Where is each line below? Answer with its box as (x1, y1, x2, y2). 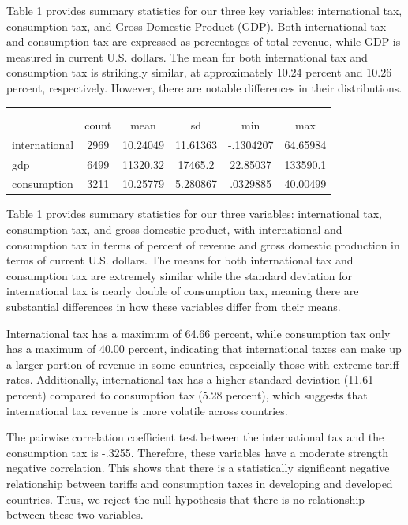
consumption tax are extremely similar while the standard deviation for (6, 267, 352, 283)
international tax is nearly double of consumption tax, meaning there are (6, 283, 359, 299)
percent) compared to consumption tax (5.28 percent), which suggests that (6, 386, 368, 403)
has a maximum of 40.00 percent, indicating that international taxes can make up (6, 340, 402, 357)
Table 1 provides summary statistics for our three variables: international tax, (6, 205, 382, 222)
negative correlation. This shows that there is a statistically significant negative (6, 459, 390, 476)
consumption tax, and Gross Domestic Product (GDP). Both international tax (6, 17, 387, 34)
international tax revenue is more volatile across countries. (6, 402, 288, 418)
